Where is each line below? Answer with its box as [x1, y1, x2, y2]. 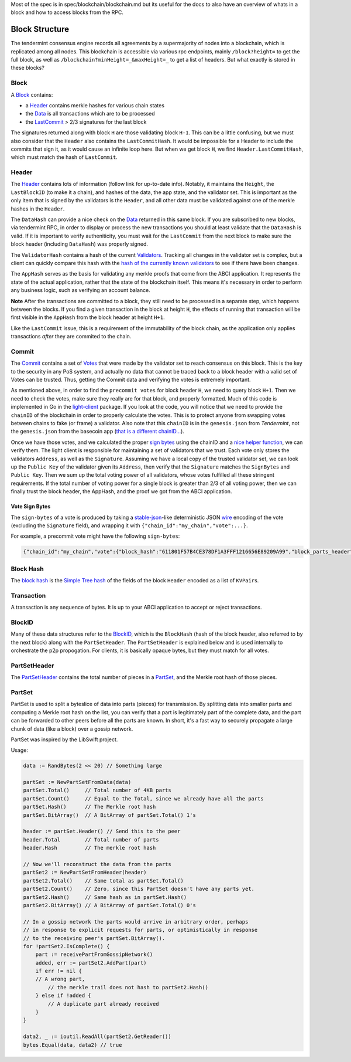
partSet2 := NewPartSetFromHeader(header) [23, 869, 147, 876]
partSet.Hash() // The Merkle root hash [23, 803, 156, 810]
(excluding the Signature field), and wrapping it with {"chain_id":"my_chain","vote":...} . [11, 522, 248, 529]
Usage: [11, 747, 29, 754]
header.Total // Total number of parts [23, 836, 159, 843]
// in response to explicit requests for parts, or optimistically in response [23, 927, 258, 934]
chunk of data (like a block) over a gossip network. [11, 725, 133, 732]
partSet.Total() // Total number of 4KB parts [23, 787, 172, 794]
